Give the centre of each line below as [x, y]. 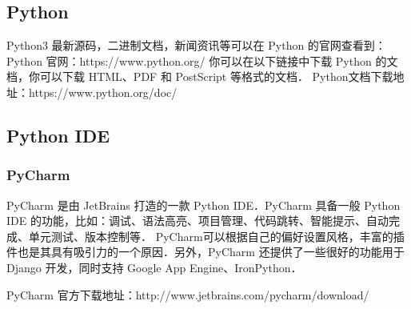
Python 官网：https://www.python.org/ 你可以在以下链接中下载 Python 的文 [202, 60]
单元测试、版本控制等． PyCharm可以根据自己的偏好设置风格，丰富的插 [216, 236]
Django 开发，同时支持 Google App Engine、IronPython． [154, 267]
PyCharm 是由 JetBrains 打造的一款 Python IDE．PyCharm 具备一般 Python [204, 205]
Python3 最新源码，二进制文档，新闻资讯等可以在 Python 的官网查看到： [196, 45]
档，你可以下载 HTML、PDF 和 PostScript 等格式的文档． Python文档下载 [200, 76]
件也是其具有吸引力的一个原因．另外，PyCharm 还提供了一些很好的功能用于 [205, 252]
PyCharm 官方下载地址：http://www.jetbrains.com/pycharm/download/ [188, 294]
